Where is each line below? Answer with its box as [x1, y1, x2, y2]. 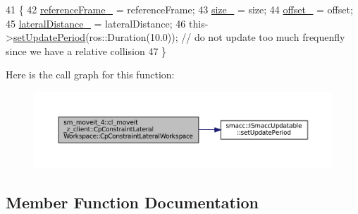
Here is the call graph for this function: [6, 67, 175, 82]
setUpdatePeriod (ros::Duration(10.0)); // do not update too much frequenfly [13, 30, 345, 44]
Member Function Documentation [6, 191, 259, 213]
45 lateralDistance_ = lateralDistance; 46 [6, 16, 186, 30]
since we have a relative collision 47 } [6, 43, 167, 58]
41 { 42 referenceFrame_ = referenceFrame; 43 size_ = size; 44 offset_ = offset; [6, 2, 353, 16]
